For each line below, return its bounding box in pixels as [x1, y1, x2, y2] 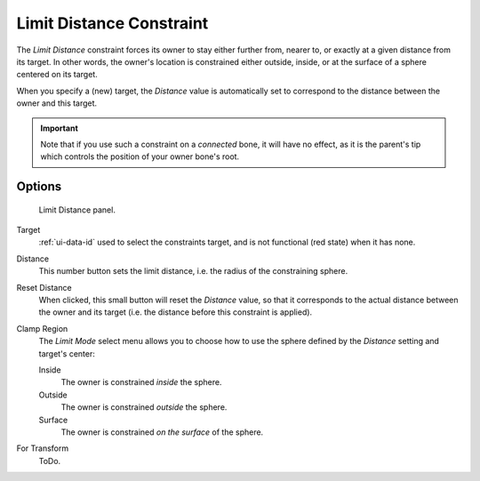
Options [16, 179, 62, 195]
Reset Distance [16, 282, 72, 293]
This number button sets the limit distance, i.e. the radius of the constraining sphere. [38, 266, 348, 277]
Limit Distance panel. [38, 204, 116, 215]
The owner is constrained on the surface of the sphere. [60, 427, 264, 437]
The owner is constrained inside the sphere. [60, 377, 222, 388]
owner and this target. [16, 98, 98, 108]
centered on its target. [16, 69, 98, 80]
